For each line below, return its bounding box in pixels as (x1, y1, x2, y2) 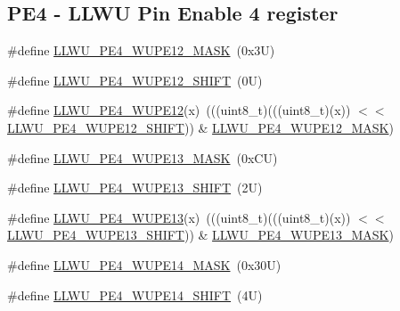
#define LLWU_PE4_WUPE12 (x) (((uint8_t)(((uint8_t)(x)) (7, 101, 351, 119)
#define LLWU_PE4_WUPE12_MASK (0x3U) (7, 41, 275, 60)
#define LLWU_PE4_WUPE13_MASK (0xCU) (7, 148, 278, 167)
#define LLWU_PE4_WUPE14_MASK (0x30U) (7, 255, 282, 274)
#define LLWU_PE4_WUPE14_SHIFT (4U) (7, 285, 263, 304)
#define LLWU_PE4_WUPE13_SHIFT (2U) (7, 178, 263, 197)
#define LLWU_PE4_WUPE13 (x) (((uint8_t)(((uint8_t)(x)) (7, 208, 351, 226)
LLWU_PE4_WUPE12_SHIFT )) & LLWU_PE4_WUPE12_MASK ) (7, 118, 394, 136)
